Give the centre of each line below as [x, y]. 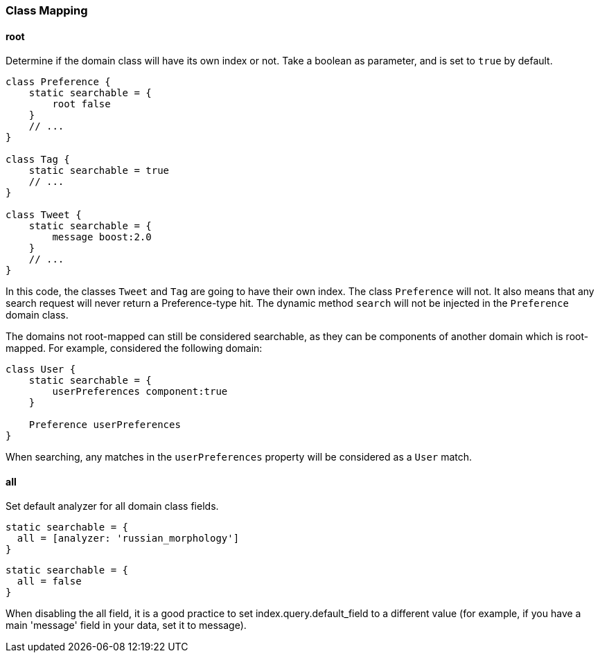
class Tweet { [44, 215]
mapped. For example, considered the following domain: [134, 348]
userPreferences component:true [140, 392]
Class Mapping [47, 10]
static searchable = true [99, 171]
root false [81, 104]
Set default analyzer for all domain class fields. [112, 506]
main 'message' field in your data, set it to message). [126, 625]
